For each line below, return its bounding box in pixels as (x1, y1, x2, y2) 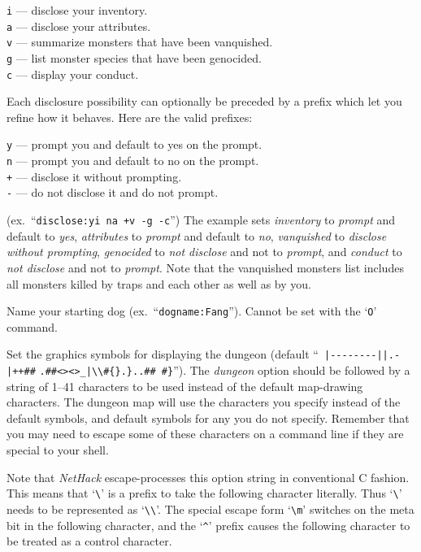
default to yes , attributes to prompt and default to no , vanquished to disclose (7, 227, 387, 244)
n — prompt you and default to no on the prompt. (7, 152, 259, 169)
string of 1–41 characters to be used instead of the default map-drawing (7, 377, 363, 394)
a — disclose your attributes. (7, 17, 151, 34)
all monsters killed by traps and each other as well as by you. (7, 275, 311, 292)
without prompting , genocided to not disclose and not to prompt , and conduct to (7, 243, 402, 260)
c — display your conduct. (7, 65, 139, 82)
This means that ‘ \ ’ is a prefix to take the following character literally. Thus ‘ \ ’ (7, 485, 402, 502)
